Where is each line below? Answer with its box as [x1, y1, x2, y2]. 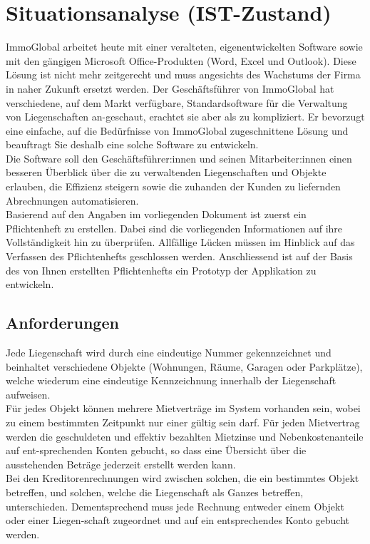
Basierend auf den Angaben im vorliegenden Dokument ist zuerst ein [6, 207, 307, 222]
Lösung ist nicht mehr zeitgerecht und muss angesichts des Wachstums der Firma [6, 67, 361, 82]
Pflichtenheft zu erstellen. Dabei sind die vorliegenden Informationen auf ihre [6, 220, 343, 235]
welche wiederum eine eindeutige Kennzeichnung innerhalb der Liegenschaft [6, 373, 336, 388]
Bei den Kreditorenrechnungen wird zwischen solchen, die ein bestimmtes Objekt [6, 471, 359, 486]
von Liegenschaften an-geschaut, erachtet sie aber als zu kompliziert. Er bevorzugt [6, 109, 365, 124]
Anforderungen [6, 312, 119, 334]
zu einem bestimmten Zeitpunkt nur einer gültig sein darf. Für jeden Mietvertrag [6, 414, 360, 429]
